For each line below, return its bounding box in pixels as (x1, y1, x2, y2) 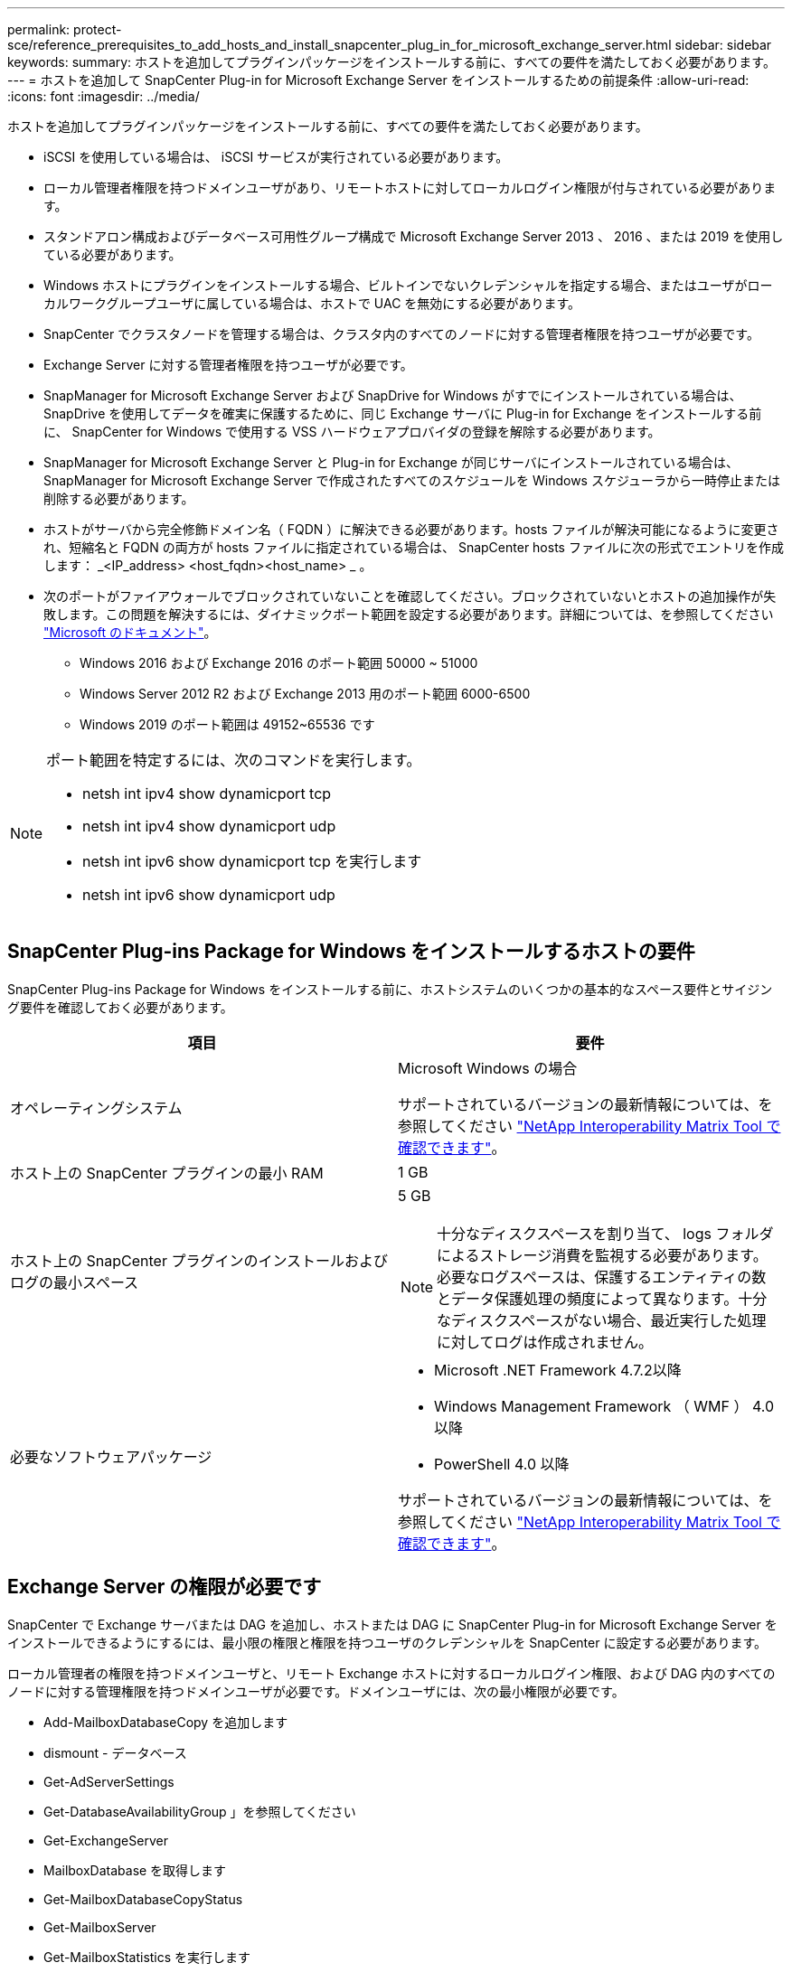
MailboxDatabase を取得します (43, 1862, 227, 1878)
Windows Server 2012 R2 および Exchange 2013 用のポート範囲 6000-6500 (80, 686, 531, 701)
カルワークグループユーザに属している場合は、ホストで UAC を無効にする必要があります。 (43, 296, 581, 311)
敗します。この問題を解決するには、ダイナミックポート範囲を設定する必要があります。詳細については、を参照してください (43, 606, 774, 622)
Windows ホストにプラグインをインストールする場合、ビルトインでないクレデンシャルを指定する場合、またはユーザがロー (43, 277, 773, 293)
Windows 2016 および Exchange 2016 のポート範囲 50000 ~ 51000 (80, 655, 478, 671)
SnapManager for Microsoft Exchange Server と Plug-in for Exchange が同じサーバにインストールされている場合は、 (43, 455, 740, 470)
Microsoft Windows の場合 (398, 1058, 578, 1077)
